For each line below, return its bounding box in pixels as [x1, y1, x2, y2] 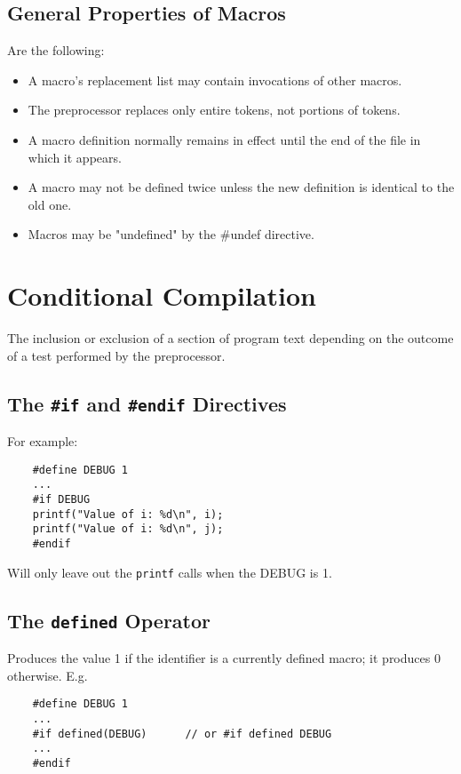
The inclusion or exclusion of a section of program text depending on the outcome [7, 329, 454, 347]
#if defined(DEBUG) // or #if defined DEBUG [32, 727, 332, 740]
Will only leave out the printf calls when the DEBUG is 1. [7, 563, 332, 581]
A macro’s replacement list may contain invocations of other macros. [28, 70, 402, 89]
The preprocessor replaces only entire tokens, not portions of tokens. [28, 100, 401, 119]
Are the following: [7, 41, 105, 60]
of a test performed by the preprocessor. [7, 346, 226, 364]
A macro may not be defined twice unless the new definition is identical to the [28, 178, 455, 196]
